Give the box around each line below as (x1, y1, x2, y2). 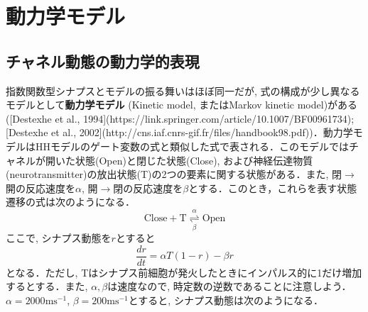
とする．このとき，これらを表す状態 (188, 180, 357, 195)
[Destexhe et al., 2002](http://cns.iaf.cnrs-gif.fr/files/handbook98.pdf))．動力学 (6, 125, 353, 140)
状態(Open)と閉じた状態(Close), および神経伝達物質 (75, 152, 313, 167)
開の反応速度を (6, 180, 75, 195)
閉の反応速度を (113, 180, 183, 195)
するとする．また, (6, 279, 88, 294)
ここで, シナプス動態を (6, 230, 112, 245)
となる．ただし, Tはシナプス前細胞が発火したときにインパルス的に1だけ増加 (6, 264, 362, 279)
